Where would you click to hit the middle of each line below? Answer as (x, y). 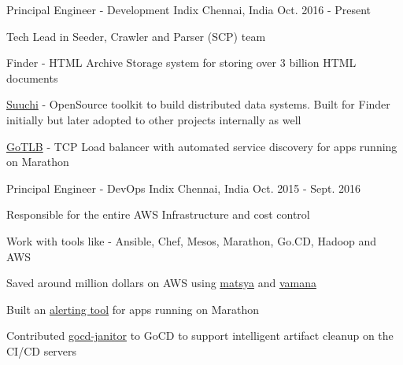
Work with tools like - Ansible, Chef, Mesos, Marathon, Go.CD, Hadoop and (192, 240)
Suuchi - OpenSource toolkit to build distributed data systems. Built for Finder (198, 104)
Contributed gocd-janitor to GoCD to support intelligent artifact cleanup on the (200, 336)
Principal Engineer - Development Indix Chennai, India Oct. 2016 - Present (189, 9)
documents (32, 77)
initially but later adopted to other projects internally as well (154, 119)
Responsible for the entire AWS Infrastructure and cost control (158, 214)
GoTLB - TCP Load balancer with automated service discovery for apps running (202, 146)
